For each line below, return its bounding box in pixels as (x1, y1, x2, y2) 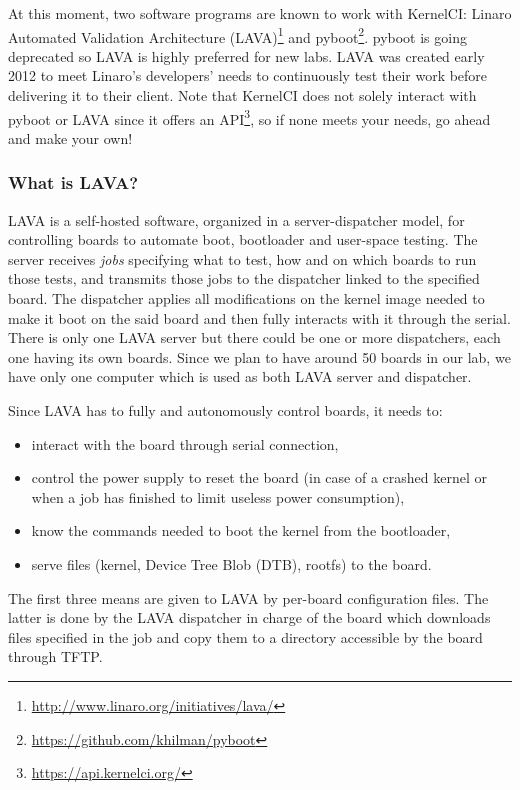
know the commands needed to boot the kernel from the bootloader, (31, 520, 451, 541)
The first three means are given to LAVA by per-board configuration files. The (8, 587, 489, 608)
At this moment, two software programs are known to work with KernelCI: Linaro (8, 3, 512, 23)
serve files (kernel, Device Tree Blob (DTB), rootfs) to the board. (31, 554, 432, 574)
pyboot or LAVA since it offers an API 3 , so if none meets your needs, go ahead (8, 105, 491, 129)
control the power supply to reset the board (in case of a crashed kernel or (31, 467, 487, 488)
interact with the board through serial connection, (31, 433, 339, 454)
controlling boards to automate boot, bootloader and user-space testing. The (8, 229, 478, 250)
